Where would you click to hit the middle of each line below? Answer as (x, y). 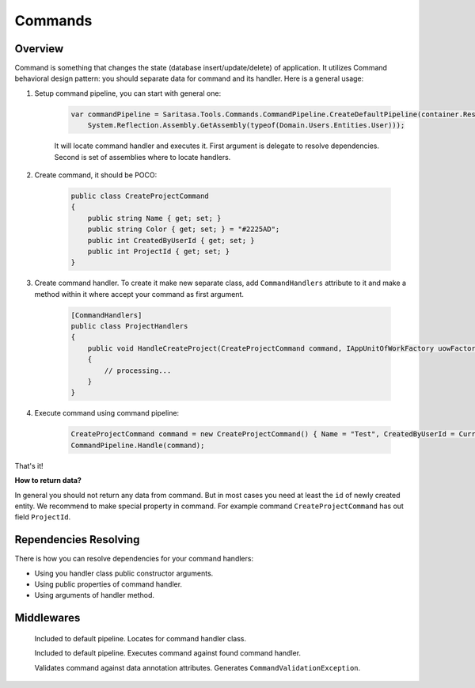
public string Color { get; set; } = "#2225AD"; (184, 229)
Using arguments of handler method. (94, 595)
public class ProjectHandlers (129, 326)
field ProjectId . (43, 517)
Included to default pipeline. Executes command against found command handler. (167, 653)
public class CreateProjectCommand (140, 196)
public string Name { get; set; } (154, 218)
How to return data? (48, 481)
